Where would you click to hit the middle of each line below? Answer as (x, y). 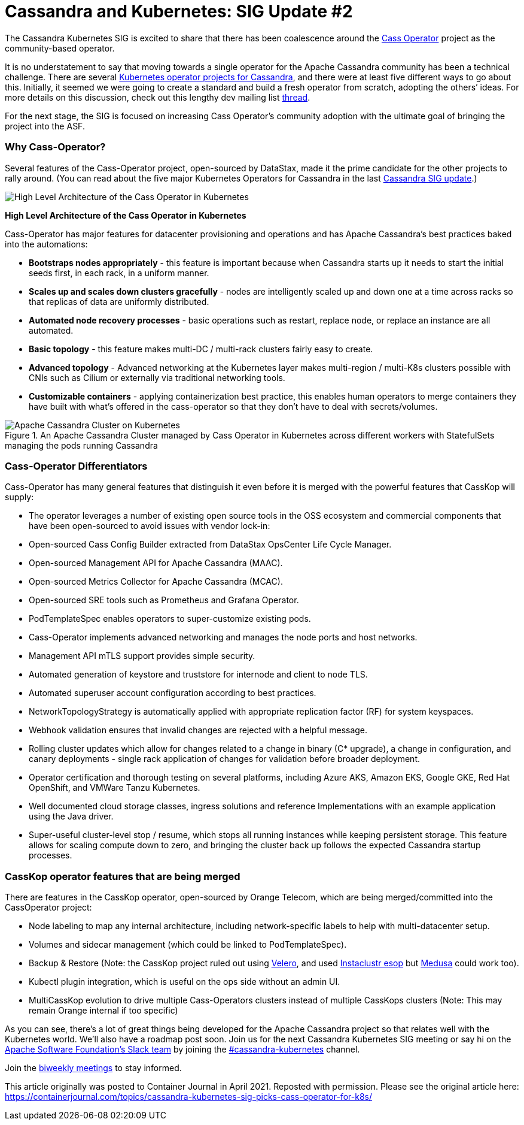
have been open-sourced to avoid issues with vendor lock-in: (150, 526)
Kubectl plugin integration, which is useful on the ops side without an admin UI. (185, 982)
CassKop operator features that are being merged (123, 876)
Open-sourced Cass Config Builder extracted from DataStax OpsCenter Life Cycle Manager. (210, 545)
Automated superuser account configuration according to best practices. (173, 693)
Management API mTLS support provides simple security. (142, 656)
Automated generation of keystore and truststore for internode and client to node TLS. (198, 675)
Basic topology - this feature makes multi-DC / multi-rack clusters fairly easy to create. (201, 349)
